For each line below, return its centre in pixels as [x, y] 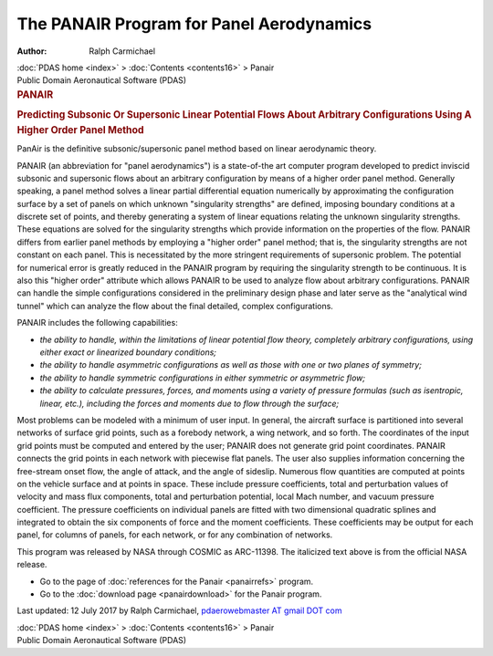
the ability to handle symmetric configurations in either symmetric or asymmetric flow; [203, 378]
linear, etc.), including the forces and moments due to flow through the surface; [189, 403]
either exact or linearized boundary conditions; [128, 352]
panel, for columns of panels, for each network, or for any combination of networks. [175, 535]
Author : [32, 51]
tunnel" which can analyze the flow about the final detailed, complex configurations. [175, 306]
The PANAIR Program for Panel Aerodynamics [194, 24]
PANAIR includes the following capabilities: [97, 323]
